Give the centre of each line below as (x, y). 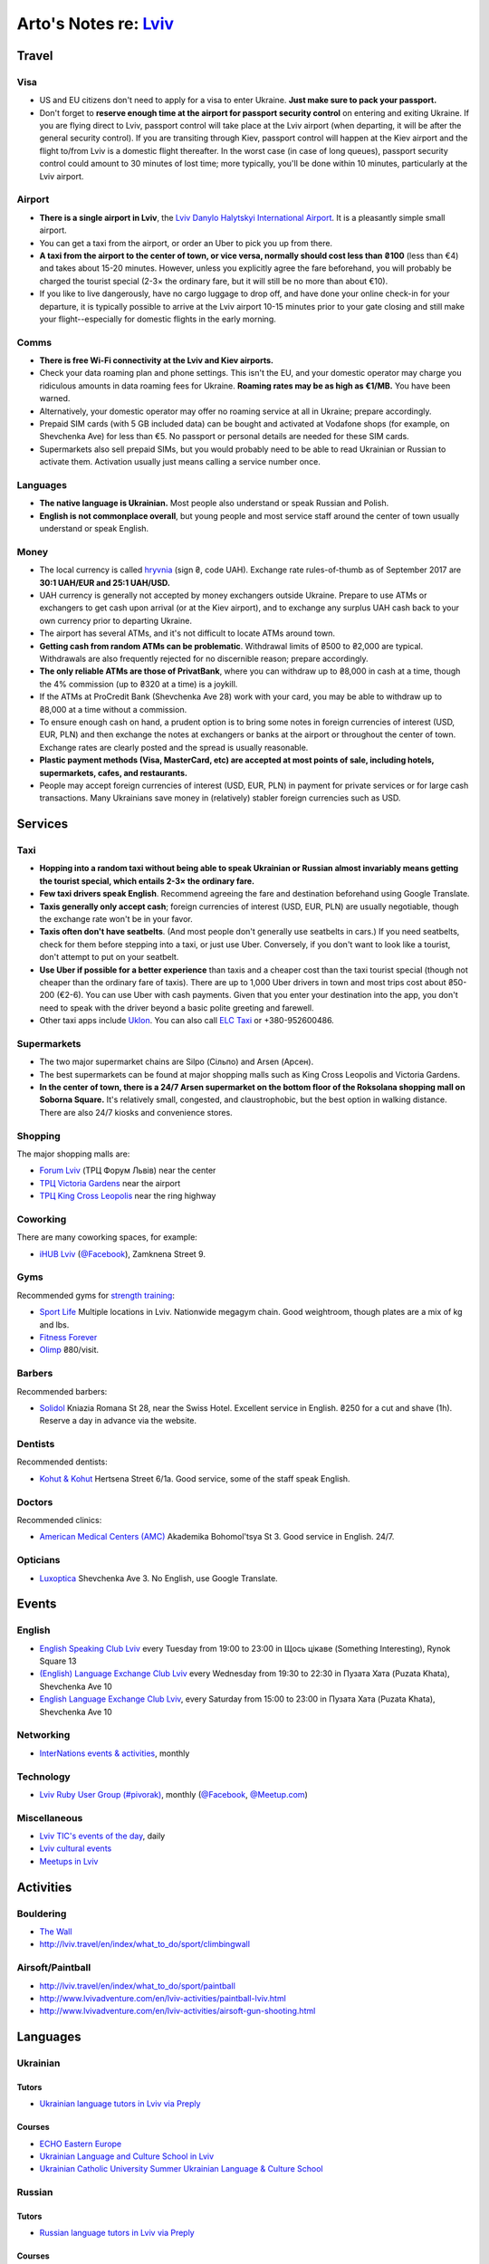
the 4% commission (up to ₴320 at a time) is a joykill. (139, 684)
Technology (44, 1777)
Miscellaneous (50, 1818)
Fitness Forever (68, 1337)
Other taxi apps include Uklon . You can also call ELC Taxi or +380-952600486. (187, 1021)
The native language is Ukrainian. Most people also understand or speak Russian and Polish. (214, 504)
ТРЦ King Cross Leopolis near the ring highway (128, 1196)
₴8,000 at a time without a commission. (113, 709)
